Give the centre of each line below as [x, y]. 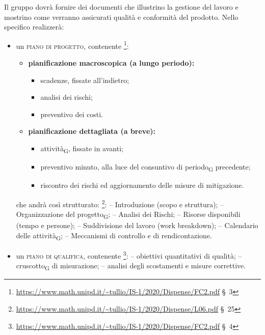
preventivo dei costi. [72, 114]
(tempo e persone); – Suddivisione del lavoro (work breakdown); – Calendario [137, 225]
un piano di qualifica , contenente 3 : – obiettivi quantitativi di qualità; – [129, 255]
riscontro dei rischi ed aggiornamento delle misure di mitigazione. [142, 185]
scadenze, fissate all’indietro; [85, 80]
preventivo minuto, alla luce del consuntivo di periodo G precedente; [145, 167]
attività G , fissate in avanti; [82, 149]
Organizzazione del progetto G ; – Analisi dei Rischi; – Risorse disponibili [128, 215]
